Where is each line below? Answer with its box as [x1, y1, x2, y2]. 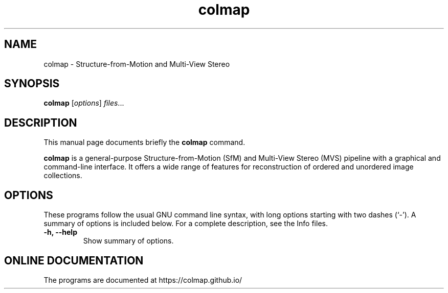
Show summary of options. [83, 236, 174, 246]
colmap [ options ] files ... [43, 99, 124, 108]
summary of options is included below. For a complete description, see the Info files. [43, 219, 328, 228]
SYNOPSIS [4, 77, 60, 90]
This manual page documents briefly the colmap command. [43, 138, 245, 147]
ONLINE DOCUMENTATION [4, 254, 144, 267]
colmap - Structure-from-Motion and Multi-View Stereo [43, 59, 230, 68]
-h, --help [43, 228, 77, 237]
